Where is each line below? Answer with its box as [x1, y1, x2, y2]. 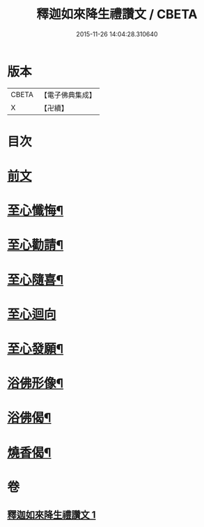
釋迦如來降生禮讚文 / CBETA [36, 6, 198, 22]
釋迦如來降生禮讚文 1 [7, 509, 96, 521]
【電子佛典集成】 [40, 90, 96, 100]
